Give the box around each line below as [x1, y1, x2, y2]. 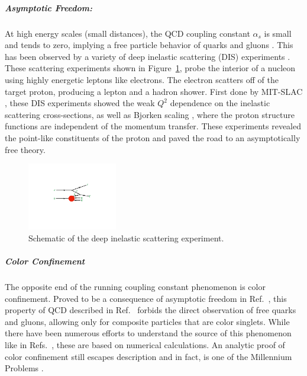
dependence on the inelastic [170, 97, 270, 109]
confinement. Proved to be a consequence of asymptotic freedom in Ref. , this [5, 292, 287, 304]
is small [264, 27, 292, 39]
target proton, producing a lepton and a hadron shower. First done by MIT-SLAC [5, 85, 303, 97]
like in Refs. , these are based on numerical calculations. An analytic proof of [5, 338, 285, 350]
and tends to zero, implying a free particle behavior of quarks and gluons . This [5, 39, 293, 51]
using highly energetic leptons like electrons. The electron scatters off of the [5, 73, 279, 85]
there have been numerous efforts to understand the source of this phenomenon [5, 327, 292, 339]
